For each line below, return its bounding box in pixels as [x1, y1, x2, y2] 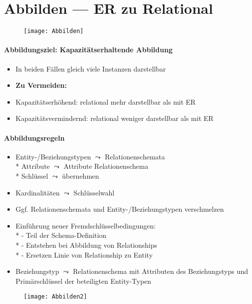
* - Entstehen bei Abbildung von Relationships [15, 239, 157, 250]
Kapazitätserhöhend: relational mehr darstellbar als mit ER [15, 96, 196, 107]
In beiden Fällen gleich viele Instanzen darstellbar [15, 63, 166, 74]
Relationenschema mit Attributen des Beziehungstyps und [73, 266, 249, 276]
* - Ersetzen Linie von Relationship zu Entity [15, 249, 153, 260]
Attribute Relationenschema [63, 161, 149, 171]
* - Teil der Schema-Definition [15, 230, 106, 240]
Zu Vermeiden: [15, 80, 67, 90]
